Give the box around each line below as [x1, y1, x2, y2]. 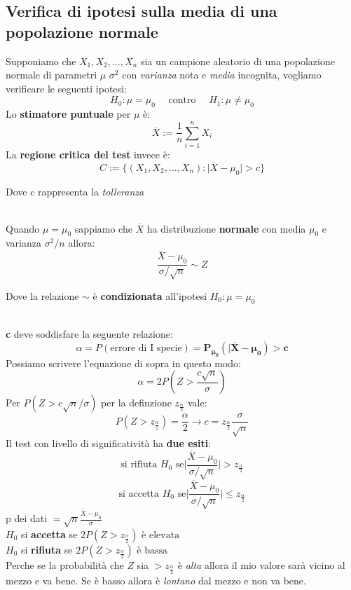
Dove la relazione [6, 288, 79, 303]
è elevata [142, 530, 180, 540]
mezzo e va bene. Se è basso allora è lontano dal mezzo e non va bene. [6, 572, 306, 587]
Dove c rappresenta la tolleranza [6, 184, 144, 198]
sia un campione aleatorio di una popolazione [140, 53, 335, 68]
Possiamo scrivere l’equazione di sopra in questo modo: [6, 355, 241, 370]
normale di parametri [6, 67, 97, 82]
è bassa [137, 545, 168, 556]
